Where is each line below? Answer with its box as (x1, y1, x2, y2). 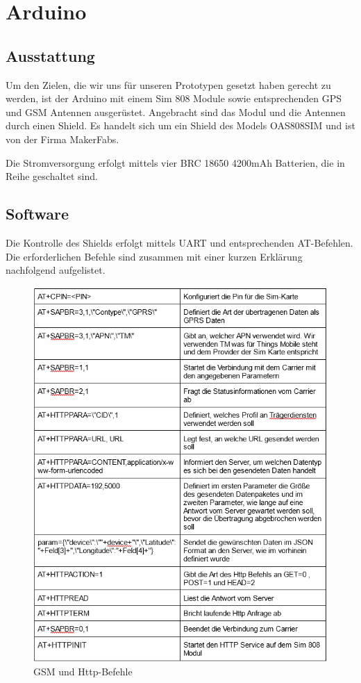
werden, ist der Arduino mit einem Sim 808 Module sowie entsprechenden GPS (6, 91, 342, 106)
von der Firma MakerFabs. (6, 131, 119, 146)
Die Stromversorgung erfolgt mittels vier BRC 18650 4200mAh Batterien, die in (6, 155, 345, 170)
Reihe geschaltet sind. (6, 169, 98, 183)
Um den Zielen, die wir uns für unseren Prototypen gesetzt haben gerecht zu (6, 77, 331, 92)
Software (6, 203, 69, 224)
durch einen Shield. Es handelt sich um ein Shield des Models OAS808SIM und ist (6, 118, 355, 133)
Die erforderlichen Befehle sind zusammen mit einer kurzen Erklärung (6, 249, 303, 263)
